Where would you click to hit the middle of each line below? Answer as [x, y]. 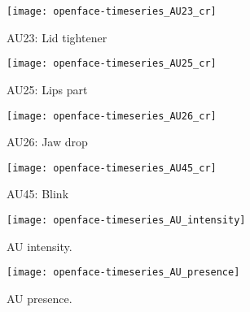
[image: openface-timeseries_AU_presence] [123, 273]
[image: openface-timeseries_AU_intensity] [126, 220]
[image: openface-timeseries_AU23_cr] [112, 11]
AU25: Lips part [47, 89]
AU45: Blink [38, 194]
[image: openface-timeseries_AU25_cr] [112, 64]
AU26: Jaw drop [47, 142]
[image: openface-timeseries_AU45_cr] [112, 168]
